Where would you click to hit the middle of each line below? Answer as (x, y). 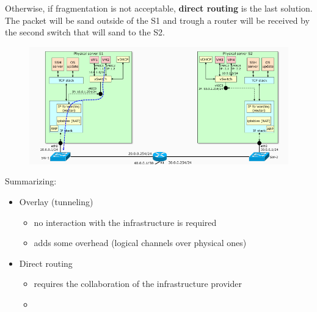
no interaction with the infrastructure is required (125, 222)
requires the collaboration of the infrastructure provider (138, 284)
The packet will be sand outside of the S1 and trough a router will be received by (157, 20)
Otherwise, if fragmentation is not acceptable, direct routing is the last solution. (159, 8)
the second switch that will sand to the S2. (85, 32)
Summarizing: (31, 181)
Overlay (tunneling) (56, 201)
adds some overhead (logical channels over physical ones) (140, 243)
